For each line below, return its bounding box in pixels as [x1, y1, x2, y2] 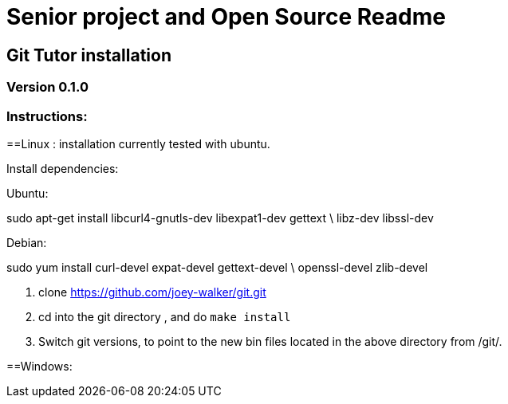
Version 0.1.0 [6, 79, 89, 96]
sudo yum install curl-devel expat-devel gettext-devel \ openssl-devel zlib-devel [6, 260, 428, 274]
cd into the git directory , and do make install [38, 309, 291, 324]
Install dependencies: [6, 161, 119, 175]
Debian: [6, 235, 47, 249]
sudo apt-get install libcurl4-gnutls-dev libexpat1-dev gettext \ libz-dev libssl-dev [6, 210, 434, 225]
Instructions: [6, 108, 88, 124]
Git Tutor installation [6, 45, 171, 65]
